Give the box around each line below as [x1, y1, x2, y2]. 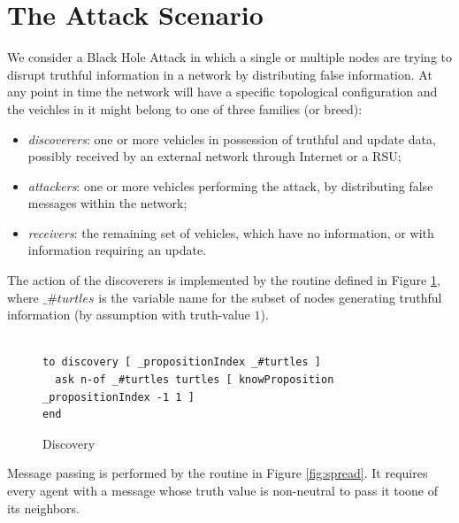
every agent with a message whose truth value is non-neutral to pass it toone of [7, 481, 439, 499]
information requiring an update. [27, 241, 207, 259]
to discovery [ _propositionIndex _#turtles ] [42, 356, 321, 369]
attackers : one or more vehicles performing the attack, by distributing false [27, 176, 433, 195]
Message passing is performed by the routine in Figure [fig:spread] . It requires [7, 464, 428, 482]
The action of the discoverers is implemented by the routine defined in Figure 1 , [7, 271, 440, 289]
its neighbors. [7, 498, 80, 517]
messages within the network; [27, 194, 187, 212]
